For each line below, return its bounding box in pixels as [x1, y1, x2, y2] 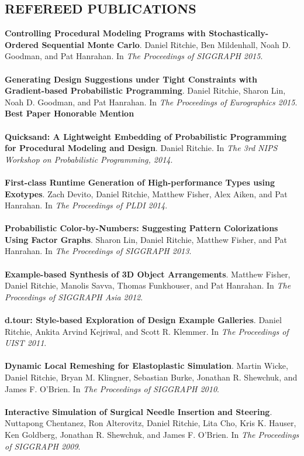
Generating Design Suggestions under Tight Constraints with [5, 73, 257, 85]
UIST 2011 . [5, 337, 47, 349]
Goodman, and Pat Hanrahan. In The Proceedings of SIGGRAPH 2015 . [5, 50, 263, 62]
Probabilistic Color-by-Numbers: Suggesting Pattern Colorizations [5, 222, 278, 234]
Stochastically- [209, 27, 269, 39]
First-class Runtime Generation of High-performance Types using [5, 176, 275, 188]
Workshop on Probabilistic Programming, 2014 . [5, 153, 173, 165]
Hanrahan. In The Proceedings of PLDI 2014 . [5, 199, 168, 211]
